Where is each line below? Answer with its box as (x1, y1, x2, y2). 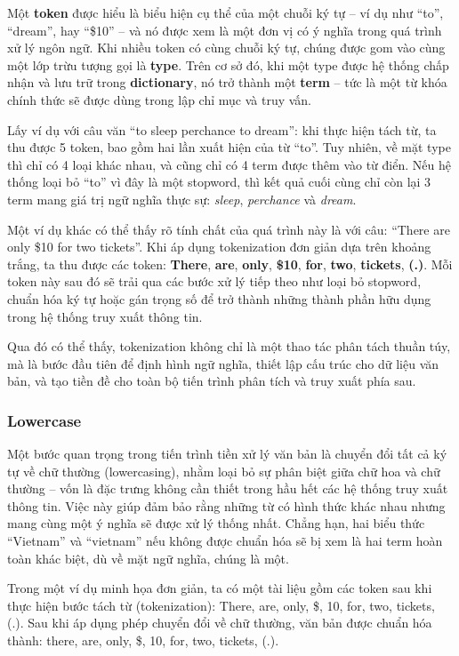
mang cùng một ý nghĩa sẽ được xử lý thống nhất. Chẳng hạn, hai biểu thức (7, 514, 425, 532)
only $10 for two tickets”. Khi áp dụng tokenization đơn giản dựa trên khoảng (7, 237, 431, 256)
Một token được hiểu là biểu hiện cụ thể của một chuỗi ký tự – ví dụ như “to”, (7, 4, 444, 21)
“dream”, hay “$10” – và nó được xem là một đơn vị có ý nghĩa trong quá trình (7, 20, 442, 39)
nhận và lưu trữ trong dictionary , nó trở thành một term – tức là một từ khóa (7, 73, 447, 92)
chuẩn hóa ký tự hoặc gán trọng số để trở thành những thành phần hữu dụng (7, 289, 431, 308)
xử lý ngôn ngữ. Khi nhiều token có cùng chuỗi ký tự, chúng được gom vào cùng (7, 38, 446, 57)
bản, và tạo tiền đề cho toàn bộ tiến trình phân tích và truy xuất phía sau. (7, 372, 416, 390)
